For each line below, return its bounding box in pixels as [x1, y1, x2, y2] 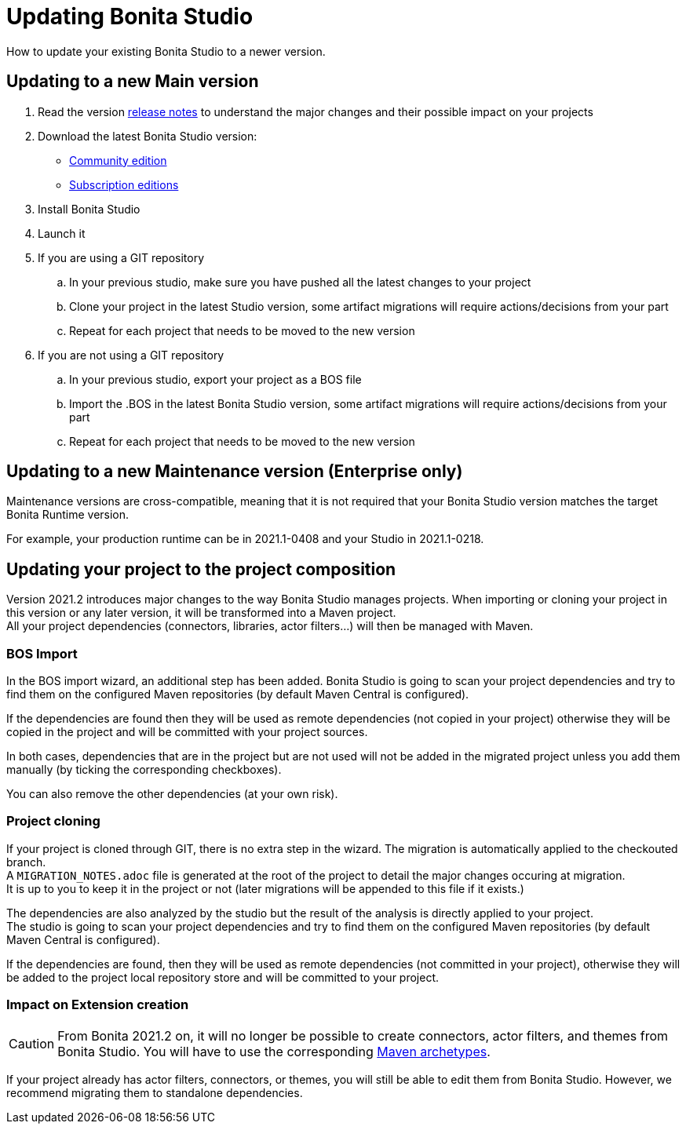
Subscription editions [69, 177, 179, 191]
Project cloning [6, 813, 100, 829]
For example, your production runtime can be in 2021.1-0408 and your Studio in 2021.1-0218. [6, 532, 484, 546]
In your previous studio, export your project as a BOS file [69, 372, 362, 386]
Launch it [38, 226, 86, 240]
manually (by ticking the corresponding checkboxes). [6, 763, 282, 777]
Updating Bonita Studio [6, 3, 254, 30]
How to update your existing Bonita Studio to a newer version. [6, 44, 326, 58]
